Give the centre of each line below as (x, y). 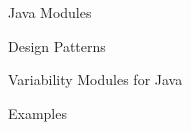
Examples (37, 112)
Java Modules (50, 12)
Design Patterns (57, 45)
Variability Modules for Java (95, 79)
